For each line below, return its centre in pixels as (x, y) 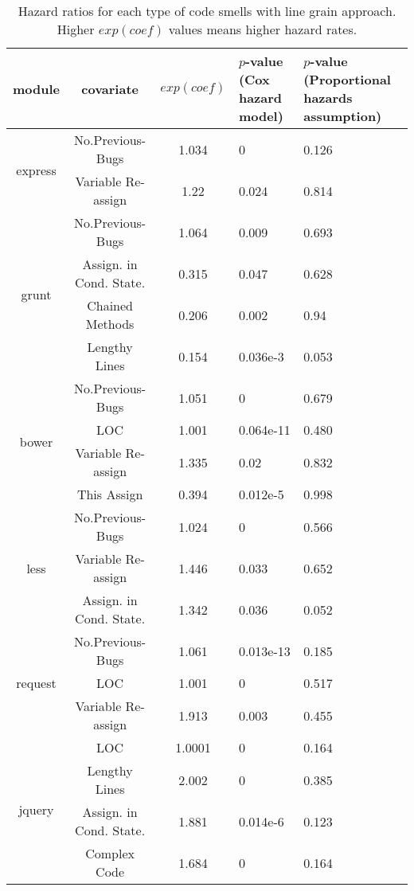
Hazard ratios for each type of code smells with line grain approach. (207, 11)
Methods (110, 324)
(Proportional (347, 79)
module (37, 88)
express (36, 170)
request (36, 683)
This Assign (110, 494)
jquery (36, 809)
